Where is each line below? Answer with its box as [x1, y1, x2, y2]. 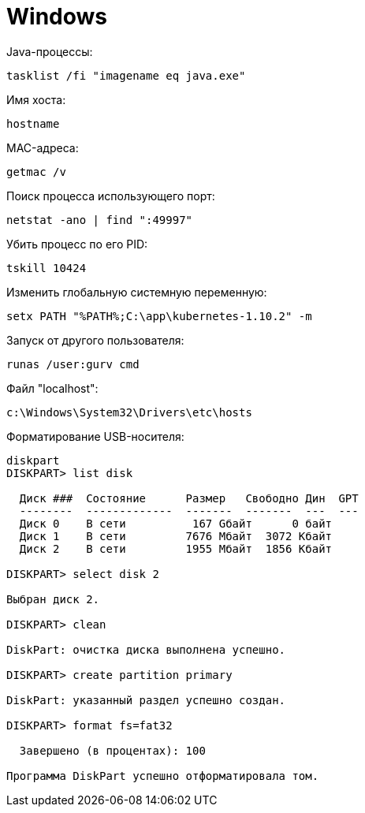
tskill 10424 [6, 261, 87, 274]
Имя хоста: [6, 92, 66, 106]
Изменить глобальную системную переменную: [6, 285, 267, 299]
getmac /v [6, 165, 66, 178]
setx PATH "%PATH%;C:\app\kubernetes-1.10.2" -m [6, 309, 312, 323]
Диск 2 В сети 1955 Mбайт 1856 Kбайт [19, 542, 333, 555]
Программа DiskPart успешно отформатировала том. [6, 769, 319, 782]
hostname [6, 117, 60, 130]
